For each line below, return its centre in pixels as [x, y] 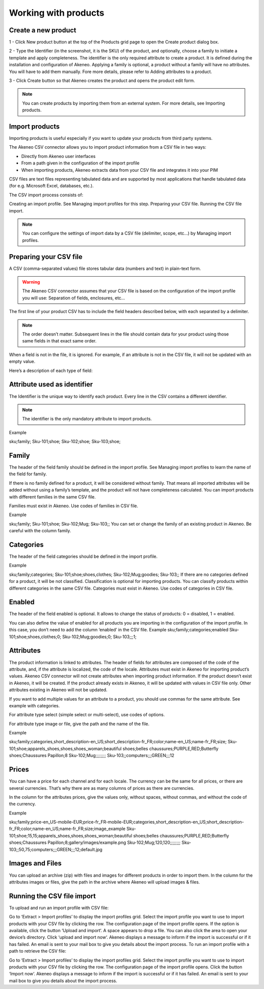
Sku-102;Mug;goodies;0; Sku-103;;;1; [99, 637]
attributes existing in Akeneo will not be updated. [58, 690]
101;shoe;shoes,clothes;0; [35, 637]
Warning [31, 282]
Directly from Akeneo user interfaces [58, 156]
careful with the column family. [40, 531]
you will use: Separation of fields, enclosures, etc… [74, 298]
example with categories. [34, 705]
